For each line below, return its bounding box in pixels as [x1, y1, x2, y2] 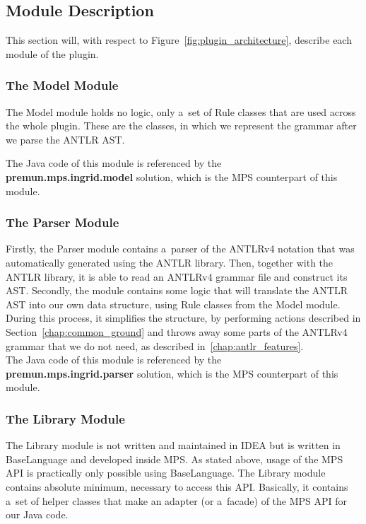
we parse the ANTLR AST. [6, 132, 125, 146]
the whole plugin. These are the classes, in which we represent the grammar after [6, 118, 357, 133]
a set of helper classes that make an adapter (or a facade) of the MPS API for [6, 493, 348, 508]
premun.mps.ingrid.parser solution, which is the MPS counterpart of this [6, 366, 338, 380]
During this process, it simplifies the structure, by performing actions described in [6, 310, 361, 325]
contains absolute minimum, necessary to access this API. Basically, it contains [6, 479, 348, 494]
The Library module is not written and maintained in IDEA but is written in [6, 438, 341, 453]
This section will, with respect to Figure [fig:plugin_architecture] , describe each [6, 33, 352, 47]
